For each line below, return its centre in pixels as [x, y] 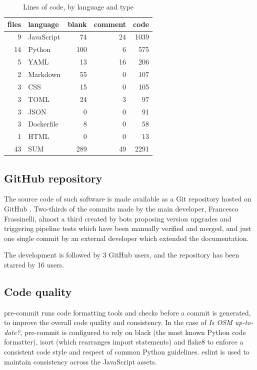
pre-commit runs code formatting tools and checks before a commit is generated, [127, 312]
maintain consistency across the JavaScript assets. [80, 361]
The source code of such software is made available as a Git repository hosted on [128, 199]
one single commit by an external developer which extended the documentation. [126, 238]
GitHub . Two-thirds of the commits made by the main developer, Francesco [121, 208]
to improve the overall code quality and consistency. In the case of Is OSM [118, 322]
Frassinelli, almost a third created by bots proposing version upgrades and [118, 218]
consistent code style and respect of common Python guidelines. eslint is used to [127, 352]
